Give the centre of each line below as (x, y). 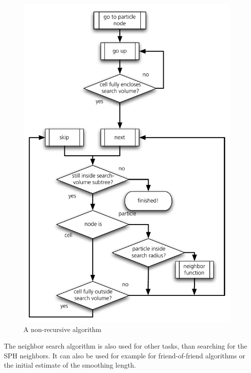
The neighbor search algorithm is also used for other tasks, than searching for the (125, 346)
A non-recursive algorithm (63, 329)
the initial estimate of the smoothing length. (70, 365)
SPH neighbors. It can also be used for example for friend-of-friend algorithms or (125, 355)
